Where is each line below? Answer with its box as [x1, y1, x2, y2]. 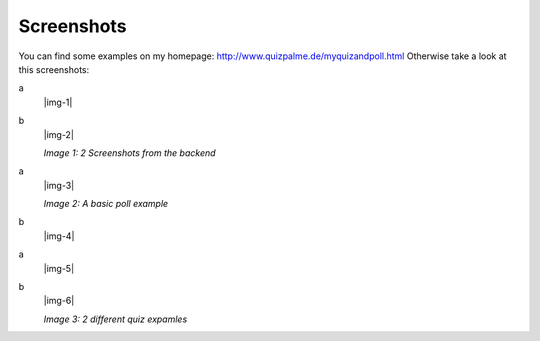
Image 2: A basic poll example [43, 198, 169, 210]
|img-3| [43, 179, 75, 191]
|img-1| [43, 96, 73, 108]
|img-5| [43, 262, 75, 274]
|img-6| [43, 295, 75, 307]
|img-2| [43, 128, 75, 140]
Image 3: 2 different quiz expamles [43, 313, 188, 325]
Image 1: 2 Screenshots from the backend [43, 146, 216, 159]
